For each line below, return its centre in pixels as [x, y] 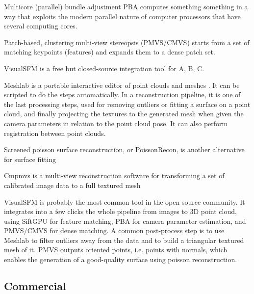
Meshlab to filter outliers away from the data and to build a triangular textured [124, 240]
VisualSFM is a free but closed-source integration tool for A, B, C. [104, 68]
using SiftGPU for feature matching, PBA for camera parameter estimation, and [125, 221]
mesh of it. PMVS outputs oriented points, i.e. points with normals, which [116, 250]
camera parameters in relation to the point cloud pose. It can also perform [116, 123]
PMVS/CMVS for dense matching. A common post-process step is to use [114, 230]
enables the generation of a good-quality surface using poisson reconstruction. [121, 259]
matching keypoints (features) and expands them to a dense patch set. [110, 52]
